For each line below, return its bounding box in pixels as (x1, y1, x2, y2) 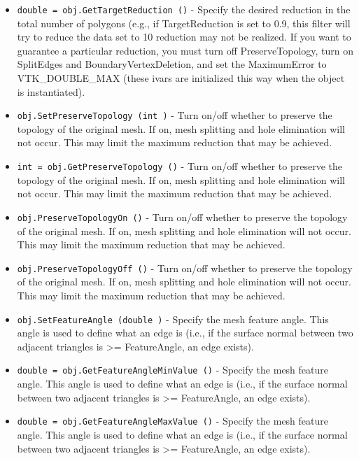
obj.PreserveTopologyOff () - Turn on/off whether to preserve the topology (17, 260, 353, 275)
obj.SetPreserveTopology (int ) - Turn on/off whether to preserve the (17, 108, 332, 122)
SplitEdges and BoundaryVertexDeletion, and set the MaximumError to (17, 57, 327, 71)
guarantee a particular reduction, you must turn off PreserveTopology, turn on (17, 43, 354, 57)
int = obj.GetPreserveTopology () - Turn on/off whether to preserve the (17, 159, 342, 173)
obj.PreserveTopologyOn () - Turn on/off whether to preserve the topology (17, 209, 348, 224)
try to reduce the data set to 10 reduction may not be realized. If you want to (17, 29, 351, 44)
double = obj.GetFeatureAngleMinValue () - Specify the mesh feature (17, 362, 328, 377)
